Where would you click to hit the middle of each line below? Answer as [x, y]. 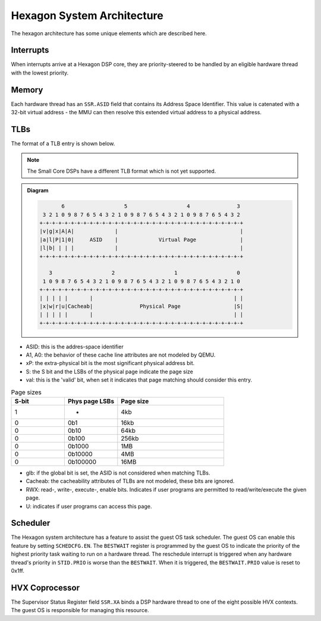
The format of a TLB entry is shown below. [63, 143]
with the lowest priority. [40, 73]
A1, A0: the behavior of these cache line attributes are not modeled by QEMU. [121, 355]
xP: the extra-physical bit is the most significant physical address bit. [110, 363]
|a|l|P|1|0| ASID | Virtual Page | [141, 239]
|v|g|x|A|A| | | [141, 231]
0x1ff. [18, 571]
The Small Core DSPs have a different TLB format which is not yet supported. [122, 171]
